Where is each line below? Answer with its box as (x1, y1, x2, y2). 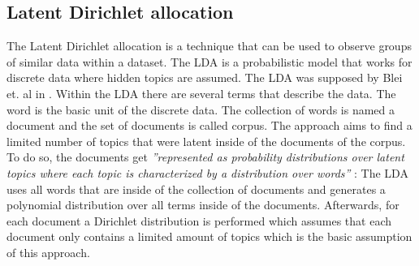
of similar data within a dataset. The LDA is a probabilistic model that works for (6, 53, 413, 70)
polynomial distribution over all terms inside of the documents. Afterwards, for (6, 196, 400, 213)
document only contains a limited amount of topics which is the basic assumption (6, 228, 413, 245)
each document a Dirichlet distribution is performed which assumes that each (6, 212, 391, 229)
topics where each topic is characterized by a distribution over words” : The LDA (6, 164, 408, 181)
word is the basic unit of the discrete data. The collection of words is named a (6, 101, 395, 118)
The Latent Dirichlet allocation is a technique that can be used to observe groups (6, 37, 412, 54)
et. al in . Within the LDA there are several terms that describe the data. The (6, 84, 396, 101)
